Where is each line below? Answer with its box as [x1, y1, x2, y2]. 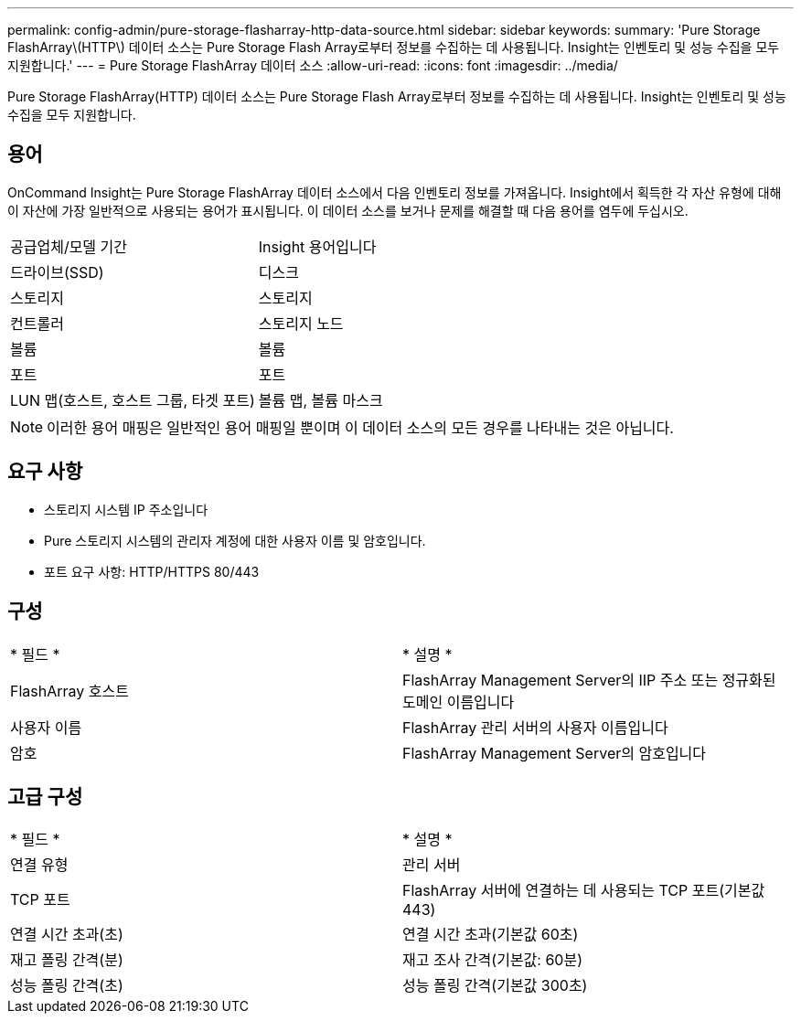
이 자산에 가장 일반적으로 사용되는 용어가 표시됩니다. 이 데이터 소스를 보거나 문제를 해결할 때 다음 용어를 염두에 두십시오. [7, 202, 689, 218]
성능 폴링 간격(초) [10, 976, 123, 995]
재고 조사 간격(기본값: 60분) [402, 951, 582, 970]
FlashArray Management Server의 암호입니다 [402, 743, 707, 762]
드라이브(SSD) [10, 262, 104, 282]
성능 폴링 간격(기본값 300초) [402, 976, 588, 995]
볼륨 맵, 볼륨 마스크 [258, 390, 383, 409]
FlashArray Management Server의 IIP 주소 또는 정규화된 [402, 670, 776, 689]
